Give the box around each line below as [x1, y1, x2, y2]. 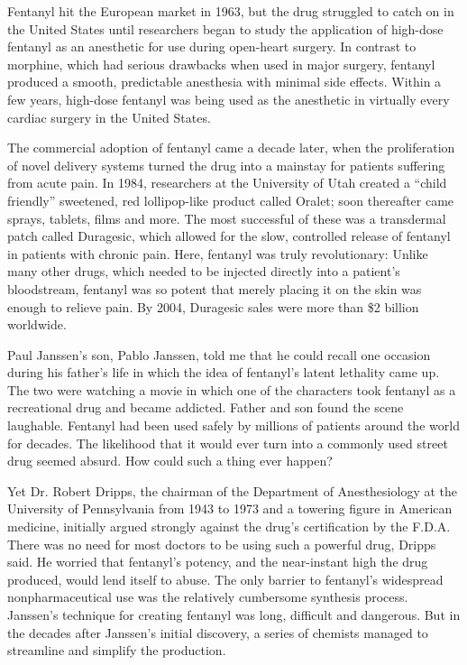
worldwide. [7, 315, 67, 334]
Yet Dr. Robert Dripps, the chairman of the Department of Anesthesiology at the [7, 481, 457, 500]
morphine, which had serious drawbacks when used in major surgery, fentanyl [7, 54, 435, 73]
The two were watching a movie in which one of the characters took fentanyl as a [7, 380, 456, 399]
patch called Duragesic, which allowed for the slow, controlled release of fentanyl [7, 226, 451, 245]
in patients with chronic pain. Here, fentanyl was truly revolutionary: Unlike [7, 244, 428, 263]
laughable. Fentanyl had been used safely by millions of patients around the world [7, 416, 460, 435]
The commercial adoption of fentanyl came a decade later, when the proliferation [7, 138, 455, 157]
